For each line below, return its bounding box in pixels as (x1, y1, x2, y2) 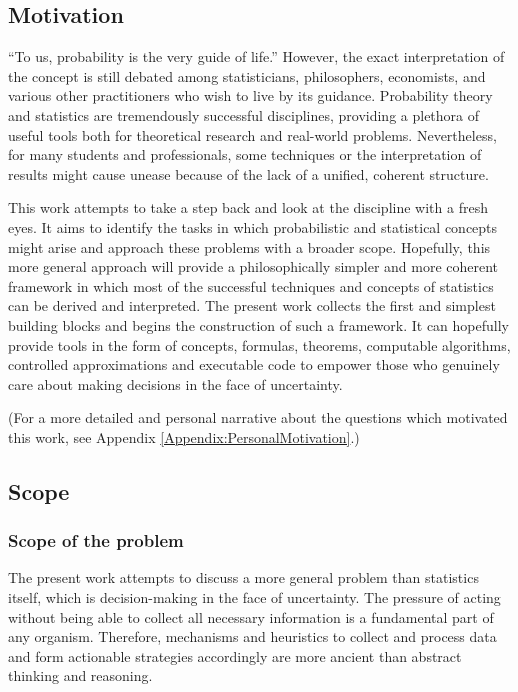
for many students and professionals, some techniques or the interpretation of (8, 144, 482, 165)
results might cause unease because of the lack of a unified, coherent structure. (8, 163, 489, 184)
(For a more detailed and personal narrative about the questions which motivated (8, 407, 508, 428)
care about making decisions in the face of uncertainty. (8, 373, 343, 394)
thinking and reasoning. (8, 665, 153, 686)
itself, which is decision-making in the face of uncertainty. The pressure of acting (8, 587, 501, 608)
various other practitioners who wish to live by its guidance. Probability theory (8, 85, 493, 106)
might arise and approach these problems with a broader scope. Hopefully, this (8, 236, 491, 257)
